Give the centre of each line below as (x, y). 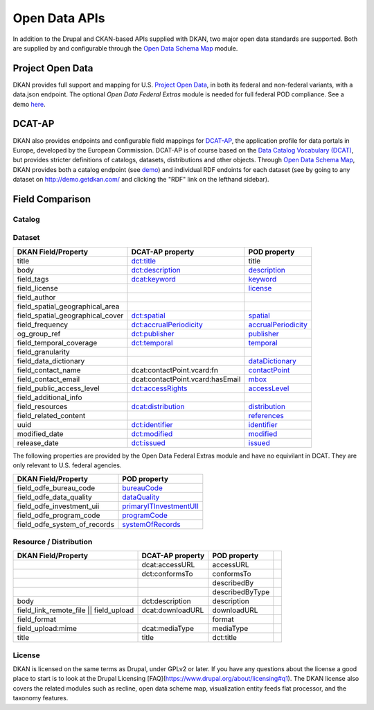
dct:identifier (152, 424)
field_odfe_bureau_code (56, 487)
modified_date (40, 433)
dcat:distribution (158, 406)
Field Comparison (52, 199)
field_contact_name (49, 370)
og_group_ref (39, 334)
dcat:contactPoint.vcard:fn (175, 370)
